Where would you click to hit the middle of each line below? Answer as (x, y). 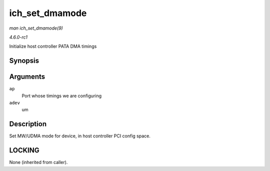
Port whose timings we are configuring (62, 96)
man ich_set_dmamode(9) (36, 28)
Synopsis (24, 61)
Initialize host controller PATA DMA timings (53, 46)
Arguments (27, 77)
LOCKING (24, 150)
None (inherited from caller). (38, 162)
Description (28, 124)
